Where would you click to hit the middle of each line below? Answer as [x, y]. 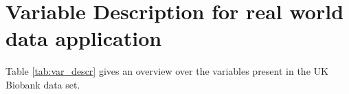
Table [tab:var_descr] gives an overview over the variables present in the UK [167, 71]
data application [84, 38]
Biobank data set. [43, 84]
